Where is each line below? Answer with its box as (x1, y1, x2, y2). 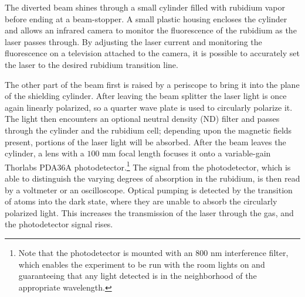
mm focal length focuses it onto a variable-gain (102, 147, 271, 159)
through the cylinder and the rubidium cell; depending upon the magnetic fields (5, 124, 292, 136)
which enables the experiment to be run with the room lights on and (18, 258, 265, 270)
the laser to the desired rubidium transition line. (5, 58, 178, 70)
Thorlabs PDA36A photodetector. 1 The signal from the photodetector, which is (5, 159, 291, 173)
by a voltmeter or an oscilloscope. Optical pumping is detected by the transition (5, 183, 293, 196)
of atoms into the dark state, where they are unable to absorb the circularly (5, 195, 277, 207)
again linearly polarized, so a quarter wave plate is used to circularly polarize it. (5, 101, 293, 113)
